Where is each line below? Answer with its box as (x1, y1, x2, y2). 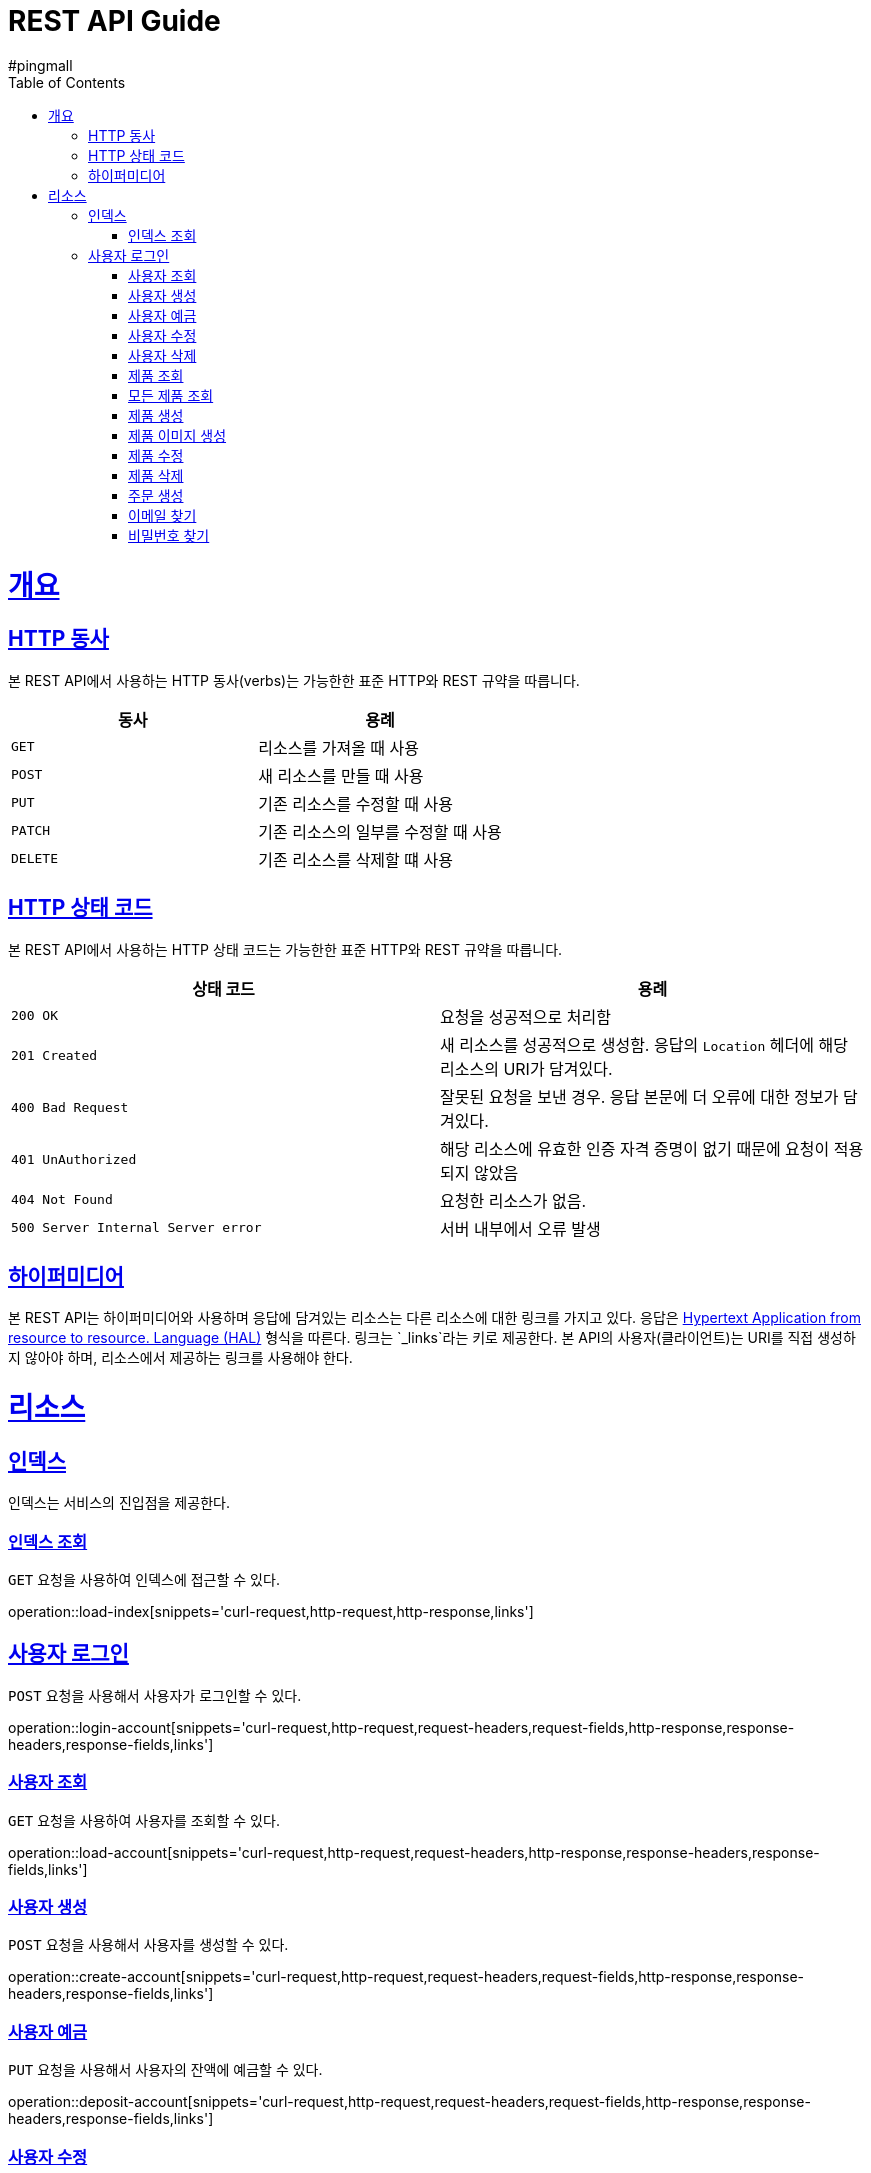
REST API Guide (8, 4, 221, 38)
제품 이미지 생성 (128, 426, 227, 444)
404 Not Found (11, 1192, 113, 1208)
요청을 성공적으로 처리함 (440, 1006, 611, 1027)
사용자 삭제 (128, 346, 197, 364)
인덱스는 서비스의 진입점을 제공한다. (8, 1494, 230, 1512)
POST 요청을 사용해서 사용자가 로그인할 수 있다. (8, 1686, 302, 1704)
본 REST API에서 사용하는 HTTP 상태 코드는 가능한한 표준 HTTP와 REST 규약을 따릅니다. (8, 940, 563, 958)
